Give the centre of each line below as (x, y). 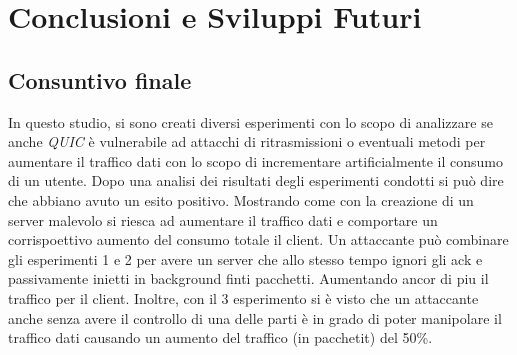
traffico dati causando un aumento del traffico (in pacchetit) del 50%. (220, 337)
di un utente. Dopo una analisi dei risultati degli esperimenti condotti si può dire (256, 180)
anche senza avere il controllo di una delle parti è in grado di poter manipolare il (255, 317)
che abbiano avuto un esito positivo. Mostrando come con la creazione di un (241, 199)
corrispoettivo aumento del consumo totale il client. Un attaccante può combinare (258, 239)
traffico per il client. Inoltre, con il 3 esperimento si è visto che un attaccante (243, 297)
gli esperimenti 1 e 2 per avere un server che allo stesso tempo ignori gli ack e (245, 258)
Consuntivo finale (100, 79)
